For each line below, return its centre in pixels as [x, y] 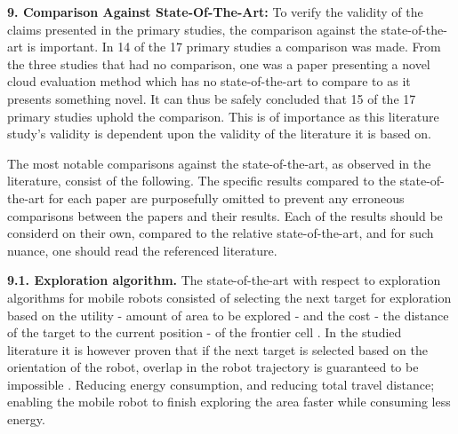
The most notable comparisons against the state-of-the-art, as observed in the [219, 163]
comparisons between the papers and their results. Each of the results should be [225, 215]
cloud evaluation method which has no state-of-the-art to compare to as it [209, 81]
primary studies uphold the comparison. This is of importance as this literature [223, 116]
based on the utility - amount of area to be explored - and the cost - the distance [228, 315]
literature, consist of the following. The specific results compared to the [201, 181]
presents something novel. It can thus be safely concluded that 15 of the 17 [212, 98]
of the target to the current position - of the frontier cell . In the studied [205, 332]
